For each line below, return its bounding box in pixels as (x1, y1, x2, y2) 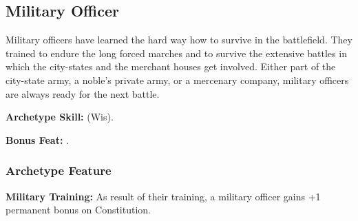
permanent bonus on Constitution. (6, 202, 151, 217)
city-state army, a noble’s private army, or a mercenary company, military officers (6, 72, 349, 87)
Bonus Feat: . (6, 132, 69, 147)
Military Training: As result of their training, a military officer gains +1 (6, 189, 321, 203)
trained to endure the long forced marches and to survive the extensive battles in (6, 45, 347, 60)
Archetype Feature (6, 162, 112, 179)
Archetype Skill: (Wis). (6, 109, 114, 124)
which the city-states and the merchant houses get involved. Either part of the (6, 59, 336, 74)
